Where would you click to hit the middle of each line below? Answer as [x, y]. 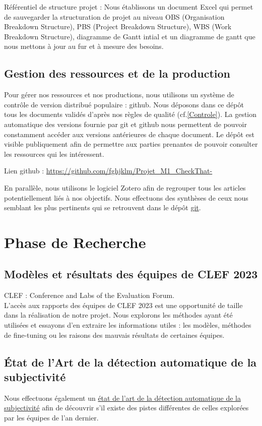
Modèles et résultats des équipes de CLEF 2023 [131, 274]
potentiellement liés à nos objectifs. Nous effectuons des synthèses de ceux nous [126, 197]
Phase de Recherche [75, 242]
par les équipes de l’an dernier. [51, 418]
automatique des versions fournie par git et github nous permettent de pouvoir [125, 124]
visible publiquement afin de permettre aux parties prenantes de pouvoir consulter [131, 144]
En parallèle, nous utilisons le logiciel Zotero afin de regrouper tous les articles [125, 187]
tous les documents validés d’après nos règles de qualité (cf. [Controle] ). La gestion [130, 114]
